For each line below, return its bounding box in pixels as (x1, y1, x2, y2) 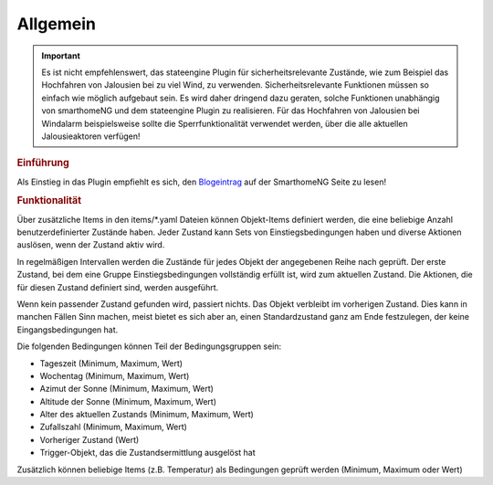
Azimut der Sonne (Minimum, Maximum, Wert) (39, 384, 215, 395)
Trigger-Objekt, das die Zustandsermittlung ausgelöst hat (39, 448, 256, 459)
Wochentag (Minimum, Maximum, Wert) (39, 370, 190, 381)
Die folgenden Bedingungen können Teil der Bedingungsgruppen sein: (16, 341, 282, 352)
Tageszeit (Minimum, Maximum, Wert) (39, 357, 183, 369)
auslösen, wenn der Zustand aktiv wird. (16, 239, 165, 250)
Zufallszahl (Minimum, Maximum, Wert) (39, 421, 187, 433)
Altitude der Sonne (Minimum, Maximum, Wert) (39, 395, 217, 406)
